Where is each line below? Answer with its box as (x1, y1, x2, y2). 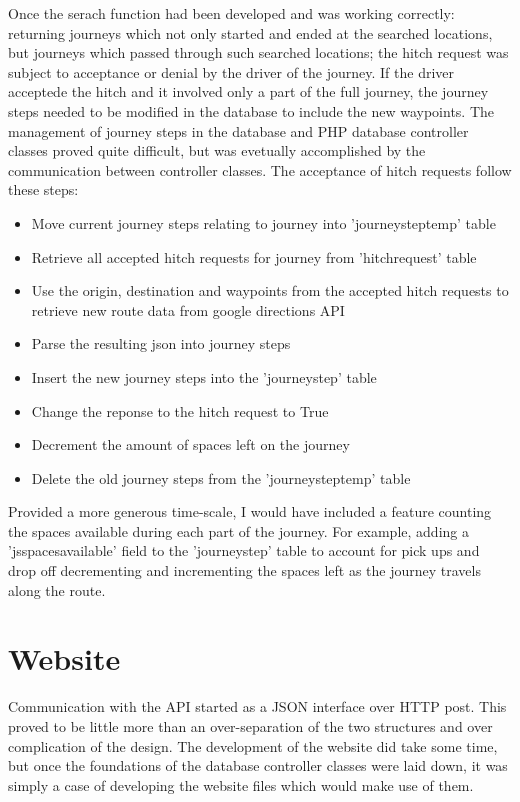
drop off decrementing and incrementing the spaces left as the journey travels (8, 560, 481, 581)
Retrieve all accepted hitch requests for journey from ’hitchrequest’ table (31, 246, 477, 267)
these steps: (8, 179, 79, 200)
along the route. (8, 579, 106, 600)
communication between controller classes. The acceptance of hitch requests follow (8, 159, 512, 180)
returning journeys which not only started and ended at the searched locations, (8, 22, 493, 43)
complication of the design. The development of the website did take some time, (8, 735, 498, 756)
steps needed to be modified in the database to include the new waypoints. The (8, 100, 495, 121)
